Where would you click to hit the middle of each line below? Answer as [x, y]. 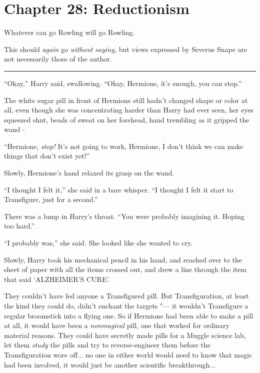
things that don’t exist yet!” [47, 156]
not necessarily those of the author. [58, 59]
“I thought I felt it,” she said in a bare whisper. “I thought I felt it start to [119, 189]
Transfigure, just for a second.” [51, 199]
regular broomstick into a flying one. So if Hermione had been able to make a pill [129, 315]
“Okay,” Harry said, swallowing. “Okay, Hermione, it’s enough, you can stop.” [123, 83]
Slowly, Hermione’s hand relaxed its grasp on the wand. [89, 173]
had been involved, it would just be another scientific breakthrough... [110, 364]
